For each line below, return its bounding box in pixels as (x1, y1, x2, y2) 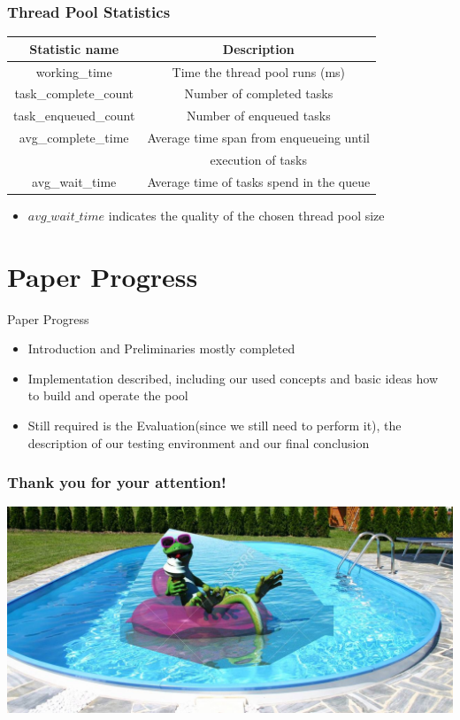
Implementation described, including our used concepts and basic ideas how (27, 368, 439, 387)
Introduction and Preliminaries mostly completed (27, 339, 295, 358)
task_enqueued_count (13, 106, 135, 125)
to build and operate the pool (27, 386, 188, 405)
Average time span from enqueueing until (147, 128, 370, 147)
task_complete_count (14, 84, 134, 103)
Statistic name (29, 39, 119, 58)
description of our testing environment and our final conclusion (27, 433, 370, 452)
